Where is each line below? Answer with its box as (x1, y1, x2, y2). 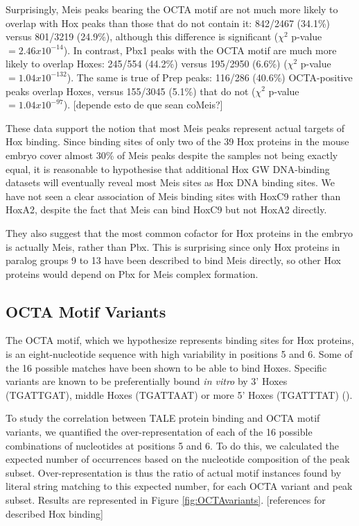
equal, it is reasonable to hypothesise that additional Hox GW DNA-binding (6, 161, 330, 176)
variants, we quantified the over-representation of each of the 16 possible (6, 425, 313, 439)
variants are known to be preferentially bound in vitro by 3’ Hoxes (6, 374, 288, 388)
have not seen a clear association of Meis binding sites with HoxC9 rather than (6, 188, 341, 203)
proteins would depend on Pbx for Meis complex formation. (6, 266, 259, 281)
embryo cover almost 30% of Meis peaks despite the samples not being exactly (6, 147, 338, 162)
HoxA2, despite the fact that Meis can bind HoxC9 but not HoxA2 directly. (6, 202, 327, 217)
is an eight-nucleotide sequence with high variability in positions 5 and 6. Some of (6, 347, 353, 361)
